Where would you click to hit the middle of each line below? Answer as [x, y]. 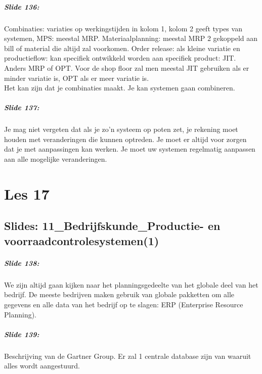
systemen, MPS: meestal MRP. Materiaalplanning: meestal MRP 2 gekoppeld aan [131, 38]
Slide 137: [22, 107]
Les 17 [27, 193]
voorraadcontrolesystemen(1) [82, 240]
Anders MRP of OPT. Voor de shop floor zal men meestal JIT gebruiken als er [127, 67]
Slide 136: [22, 6]
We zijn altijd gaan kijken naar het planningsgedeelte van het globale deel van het [131, 284]
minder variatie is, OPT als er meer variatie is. [77, 78]
